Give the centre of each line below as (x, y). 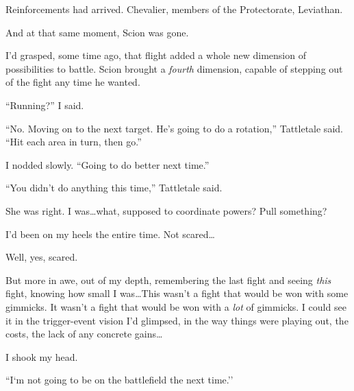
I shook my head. (42, 356)
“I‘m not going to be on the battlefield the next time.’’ (119, 380)
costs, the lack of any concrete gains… (84, 334)
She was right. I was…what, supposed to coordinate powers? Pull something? (166, 210)
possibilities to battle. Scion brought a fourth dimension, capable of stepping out (174, 68)
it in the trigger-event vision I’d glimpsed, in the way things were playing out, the (177, 320)
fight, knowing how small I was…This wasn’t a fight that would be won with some (177, 293)
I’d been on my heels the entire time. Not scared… (110, 234)
